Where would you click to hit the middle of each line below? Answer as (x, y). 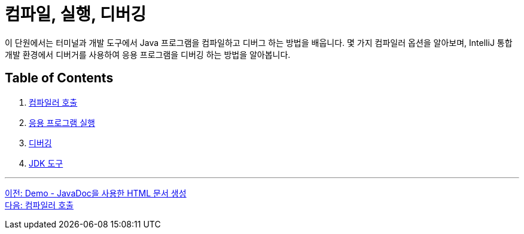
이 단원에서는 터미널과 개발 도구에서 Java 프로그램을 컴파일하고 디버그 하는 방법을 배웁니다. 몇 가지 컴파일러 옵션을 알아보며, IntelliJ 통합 (259, 42)
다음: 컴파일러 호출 (39, 205)
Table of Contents (59, 78)
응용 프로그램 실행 (62, 122)
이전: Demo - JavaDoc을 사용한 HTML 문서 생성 (96, 193)
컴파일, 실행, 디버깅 (76, 14)
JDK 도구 (46, 163)
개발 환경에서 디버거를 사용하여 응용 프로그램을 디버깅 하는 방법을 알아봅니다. (148, 54)
